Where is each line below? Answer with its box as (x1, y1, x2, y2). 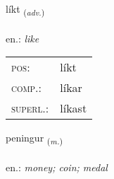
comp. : (11, 79, 42, 96)
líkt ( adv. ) (6, 1, 45, 18)
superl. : (11, 100, 49, 117)
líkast (60, 100, 87, 117)
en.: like (6, 30, 39, 45)
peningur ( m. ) (6, 130, 63, 147)
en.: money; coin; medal (6, 160, 108, 175)
